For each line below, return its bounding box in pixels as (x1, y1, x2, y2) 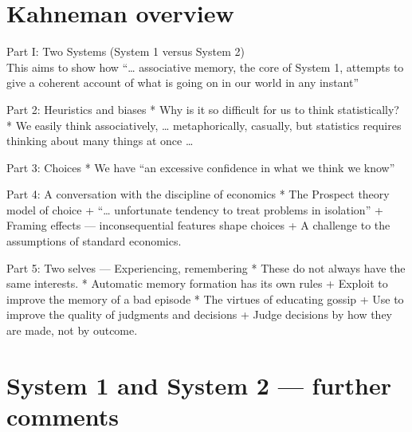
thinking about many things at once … (6, 132, 194, 149)
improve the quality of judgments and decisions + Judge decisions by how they (6, 306, 393, 323)
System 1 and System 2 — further (6, 368, 392, 401)
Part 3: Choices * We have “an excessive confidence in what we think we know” (6, 159, 395, 175)
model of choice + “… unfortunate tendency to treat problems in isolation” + (6, 201, 383, 218)
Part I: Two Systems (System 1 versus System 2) (6, 43, 245, 60)
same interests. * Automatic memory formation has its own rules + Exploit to (6, 275, 388, 292)
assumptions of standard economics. (6, 233, 182, 249)
